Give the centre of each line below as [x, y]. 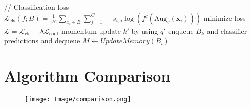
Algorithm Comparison [87, 75]
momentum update [91, 30]
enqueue [181, 30]
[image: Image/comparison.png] [78, 99]
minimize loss [225, 18]
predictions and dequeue [42, 41]
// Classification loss [37, 7]
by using [145, 30]
